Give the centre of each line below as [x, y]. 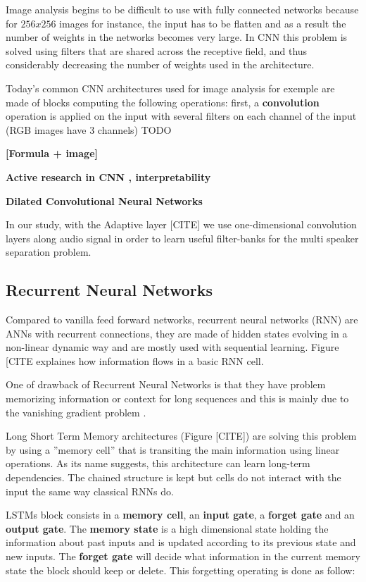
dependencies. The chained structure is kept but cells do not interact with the [173, 477]
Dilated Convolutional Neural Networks [104, 200]
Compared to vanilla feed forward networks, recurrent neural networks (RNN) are [182, 320]
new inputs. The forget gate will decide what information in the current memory [183, 556]
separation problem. [49, 252]
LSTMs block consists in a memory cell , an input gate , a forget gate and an [180, 515]
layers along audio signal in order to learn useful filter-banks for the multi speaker [182, 238]
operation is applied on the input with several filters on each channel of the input [181, 116]
